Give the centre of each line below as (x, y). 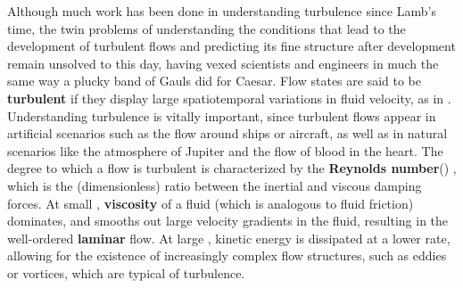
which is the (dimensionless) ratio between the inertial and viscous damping (215, 185)
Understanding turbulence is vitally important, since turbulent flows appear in (222, 115)
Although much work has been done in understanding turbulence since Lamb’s (222, 11)
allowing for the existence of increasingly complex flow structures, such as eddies (227, 255)
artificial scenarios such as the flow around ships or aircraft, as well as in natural (227, 133)
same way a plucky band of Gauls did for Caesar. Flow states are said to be (215, 81)
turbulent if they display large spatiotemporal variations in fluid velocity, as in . (229, 98)
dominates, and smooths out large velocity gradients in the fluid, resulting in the (228, 221)
